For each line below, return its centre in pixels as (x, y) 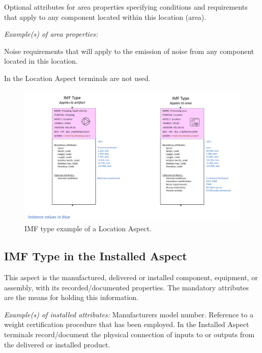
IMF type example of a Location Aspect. (88, 228)
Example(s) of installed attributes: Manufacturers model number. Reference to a (129, 314)
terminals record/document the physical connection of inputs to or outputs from (129, 334)
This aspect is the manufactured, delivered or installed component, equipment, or (131, 277)
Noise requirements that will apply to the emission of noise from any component (129, 51)
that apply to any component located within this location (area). (105, 17)
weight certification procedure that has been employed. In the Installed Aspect (127, 324)
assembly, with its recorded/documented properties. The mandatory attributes (126, 287)
